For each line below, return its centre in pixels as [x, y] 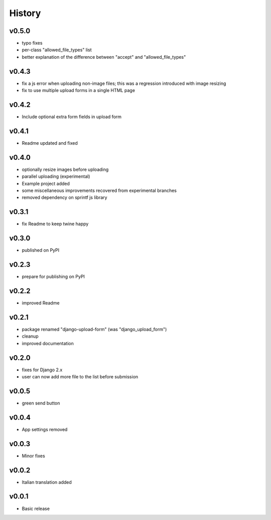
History [25, 13]
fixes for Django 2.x [42, 370]
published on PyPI [41, 250]
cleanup [30, 336]
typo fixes [32, 43]
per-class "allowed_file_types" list [57, 50]
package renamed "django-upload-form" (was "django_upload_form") [94, 329]
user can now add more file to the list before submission [80, 377]
